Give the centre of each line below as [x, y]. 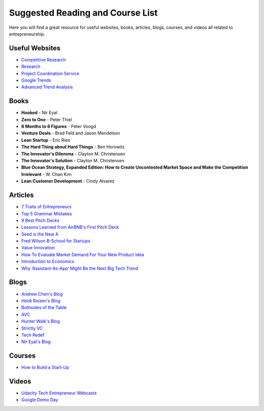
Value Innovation [38, 248]
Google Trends [36, 80]
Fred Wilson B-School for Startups [56, 241]
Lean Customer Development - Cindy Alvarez [68, 181]
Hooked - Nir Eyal [39, 113]
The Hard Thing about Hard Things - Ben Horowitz [73, 147]
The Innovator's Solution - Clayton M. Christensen [73, 161]
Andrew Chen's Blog [42, 294]
